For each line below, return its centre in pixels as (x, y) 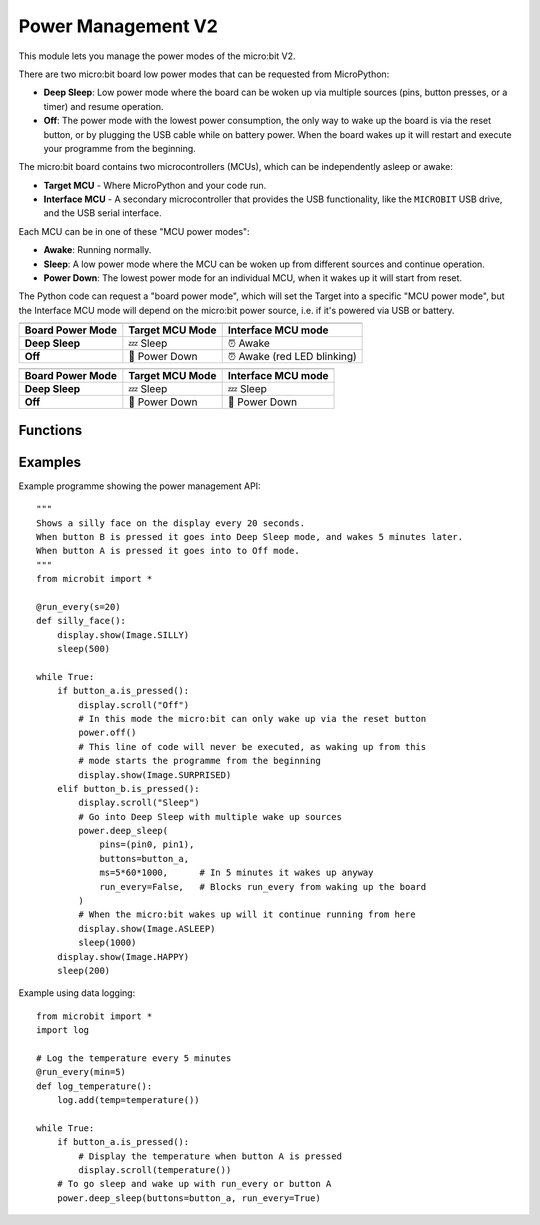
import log (63, 1030)
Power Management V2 (118, 26)
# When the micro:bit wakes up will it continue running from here (247, 914)
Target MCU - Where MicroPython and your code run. (155, 185)
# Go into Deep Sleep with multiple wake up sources (210, 816)
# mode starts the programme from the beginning (200, 761)
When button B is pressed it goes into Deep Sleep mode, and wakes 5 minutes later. (250, 536)
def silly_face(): (81, 621)
